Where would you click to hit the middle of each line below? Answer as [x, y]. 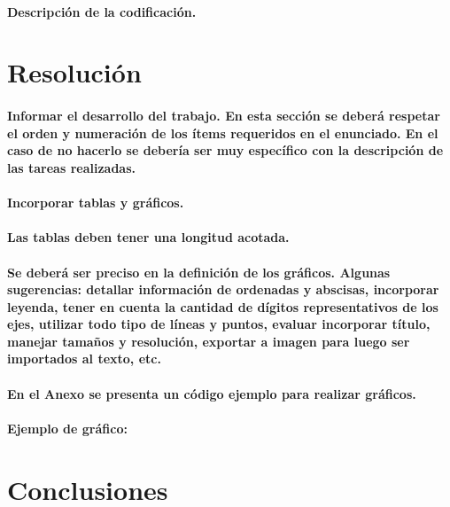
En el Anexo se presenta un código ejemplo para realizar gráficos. [212, 393]
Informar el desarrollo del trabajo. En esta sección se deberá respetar [224, 116]
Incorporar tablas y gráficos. [96, 203]
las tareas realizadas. [71, 167]
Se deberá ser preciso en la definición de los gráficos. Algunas [199, 272]
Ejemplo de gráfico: [67, 428]
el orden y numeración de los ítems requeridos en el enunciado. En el [223, 133]
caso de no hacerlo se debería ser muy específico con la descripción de [225, 150]
